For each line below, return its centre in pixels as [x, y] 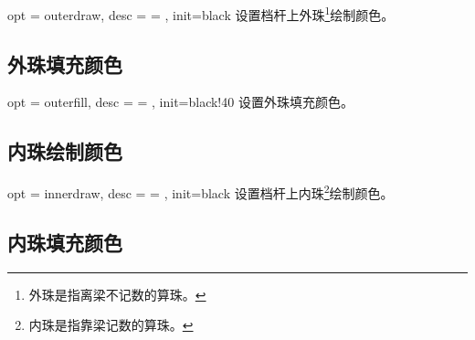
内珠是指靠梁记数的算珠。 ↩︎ [111, 325]
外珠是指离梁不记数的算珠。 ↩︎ [117, 294]
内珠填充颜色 [65, 242]
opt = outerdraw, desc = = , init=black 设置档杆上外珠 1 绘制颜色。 [201, 13]
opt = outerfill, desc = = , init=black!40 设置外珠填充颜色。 [180, 102]
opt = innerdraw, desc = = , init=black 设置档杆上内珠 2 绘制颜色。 [201, 191]
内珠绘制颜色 [65, 151]
